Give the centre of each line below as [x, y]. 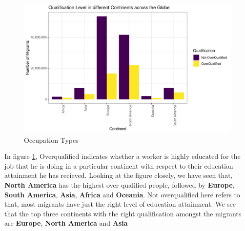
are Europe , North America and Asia [66, 223]
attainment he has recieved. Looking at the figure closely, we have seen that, [119, 175]
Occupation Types [51, 140]
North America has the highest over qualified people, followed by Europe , [120, 184]
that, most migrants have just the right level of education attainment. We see [120, 204]
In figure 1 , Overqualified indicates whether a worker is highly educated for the [122, 156]
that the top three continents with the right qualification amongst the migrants [123, 213]
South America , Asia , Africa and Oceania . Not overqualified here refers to [122, 194]
